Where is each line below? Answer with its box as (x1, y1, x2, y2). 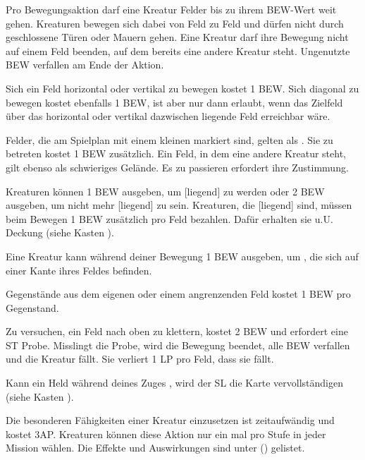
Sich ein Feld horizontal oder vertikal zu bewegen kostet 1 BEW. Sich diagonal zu (6, 80, 359, 95)
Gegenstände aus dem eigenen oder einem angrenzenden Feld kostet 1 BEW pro (6, 286, 351, 301)
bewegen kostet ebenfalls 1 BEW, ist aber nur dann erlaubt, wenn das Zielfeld (6, 95, 343, 109)
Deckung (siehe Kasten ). (6, 225, 114, 240)
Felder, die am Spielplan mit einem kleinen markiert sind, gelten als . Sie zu (6, 132, 333, 147)
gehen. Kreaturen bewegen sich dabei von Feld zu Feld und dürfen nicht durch (6, 16, 344, 30)
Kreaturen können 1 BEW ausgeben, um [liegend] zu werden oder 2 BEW (6, 183, 325, 198)
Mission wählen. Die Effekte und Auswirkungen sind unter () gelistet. (6, 440, 305, 455)
